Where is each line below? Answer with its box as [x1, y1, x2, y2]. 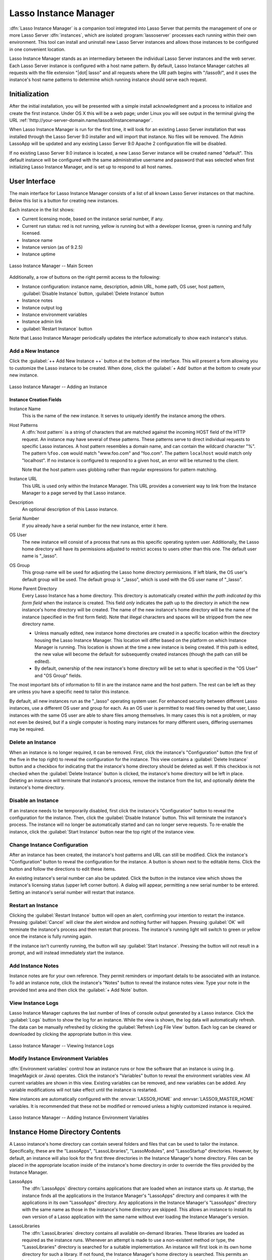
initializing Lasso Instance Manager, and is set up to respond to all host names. [9, 164, 173, 170]
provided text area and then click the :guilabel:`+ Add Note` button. [9, 987, 148, 993]
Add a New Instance [9, 348, 60, 355]
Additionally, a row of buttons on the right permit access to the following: [9, 274, 161, 280]
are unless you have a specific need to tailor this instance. [9, 688, 130, 695]
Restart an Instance [9, 902, 58, 909]
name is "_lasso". [22, 553, 58, 559]
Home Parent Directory [9, 585, 57, 592]
